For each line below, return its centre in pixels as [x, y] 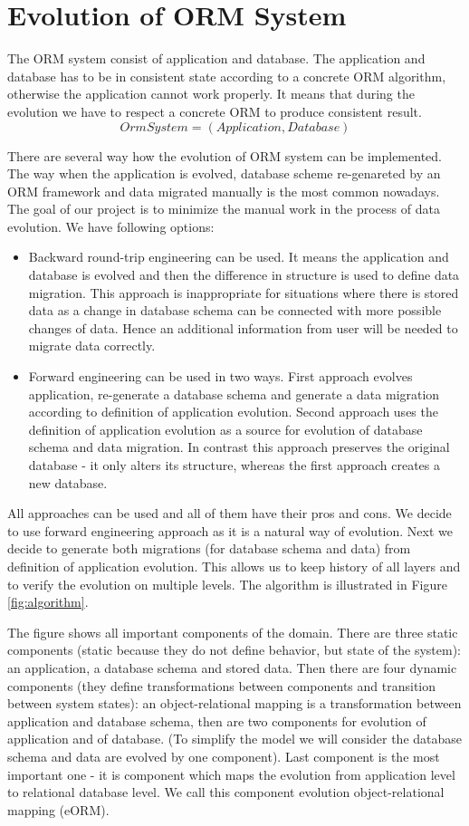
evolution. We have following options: [111, 226]
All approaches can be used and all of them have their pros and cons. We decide [230, 513]
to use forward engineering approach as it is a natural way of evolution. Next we [230, 530]
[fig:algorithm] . [48, 602]
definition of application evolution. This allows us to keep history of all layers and [234, 566]
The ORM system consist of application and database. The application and [216, 58]
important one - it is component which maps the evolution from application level [231, 774]
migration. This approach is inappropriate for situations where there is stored [244, 292]
